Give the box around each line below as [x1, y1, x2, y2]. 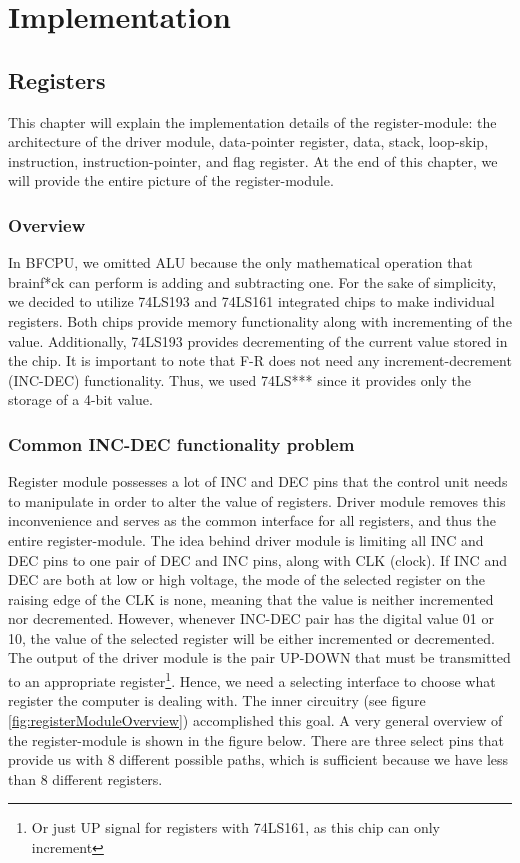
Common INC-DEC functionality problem [8, 431, 355, 456]
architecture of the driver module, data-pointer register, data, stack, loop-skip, [8, 131, 489, 152]
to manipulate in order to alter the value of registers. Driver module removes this [8, 490, 506, 511]
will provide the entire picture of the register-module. [8, 170, 334, 191]
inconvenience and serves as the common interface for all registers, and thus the [8, 510, 496, 531]
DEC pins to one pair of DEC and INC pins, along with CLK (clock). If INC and [8, 549, 507, 570]
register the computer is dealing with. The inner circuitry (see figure [8, 690, 426, 711]
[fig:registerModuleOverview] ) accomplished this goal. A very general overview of [8, 709, 503, 730]
